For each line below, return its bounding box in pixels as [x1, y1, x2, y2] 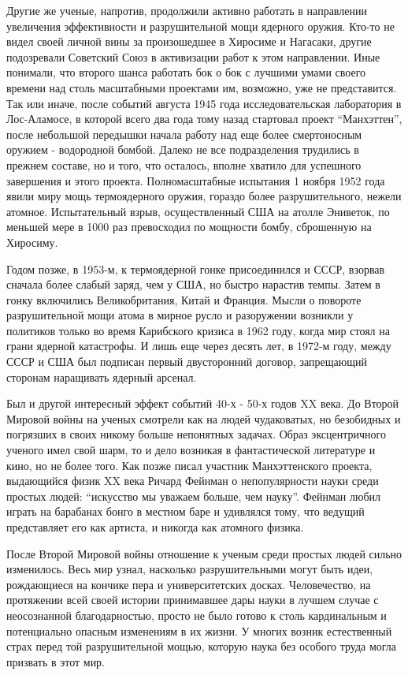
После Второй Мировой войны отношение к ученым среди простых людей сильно [6, 545, 402, 561]
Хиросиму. [6, 233, 58, 250]
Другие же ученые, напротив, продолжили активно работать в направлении [6, 2, 367, 18]
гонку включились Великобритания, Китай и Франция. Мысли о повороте [6, 291, 362, 308]
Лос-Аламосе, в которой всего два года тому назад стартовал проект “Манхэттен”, [6, 110, 402, 127]
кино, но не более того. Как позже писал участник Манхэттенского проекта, [6, 457, 373, 473]
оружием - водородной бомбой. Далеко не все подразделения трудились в [6, 141, 359, 158]
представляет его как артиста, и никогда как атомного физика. [6, 519, 304, 535]
